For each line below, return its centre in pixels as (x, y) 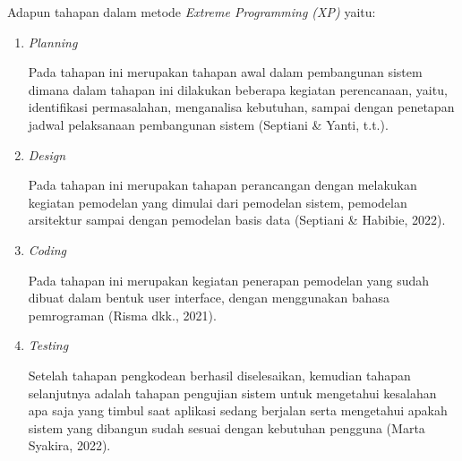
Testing (48, 345)
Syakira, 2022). (69, 445)
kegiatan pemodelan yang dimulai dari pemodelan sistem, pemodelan (218, 202)
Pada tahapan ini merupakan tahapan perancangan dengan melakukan (222, 185)
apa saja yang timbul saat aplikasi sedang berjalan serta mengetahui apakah (238, 410)
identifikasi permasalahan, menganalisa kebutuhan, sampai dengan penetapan (241, 107)
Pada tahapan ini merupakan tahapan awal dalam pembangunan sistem (225, 72)
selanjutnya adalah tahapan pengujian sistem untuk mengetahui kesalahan (232, 393)
